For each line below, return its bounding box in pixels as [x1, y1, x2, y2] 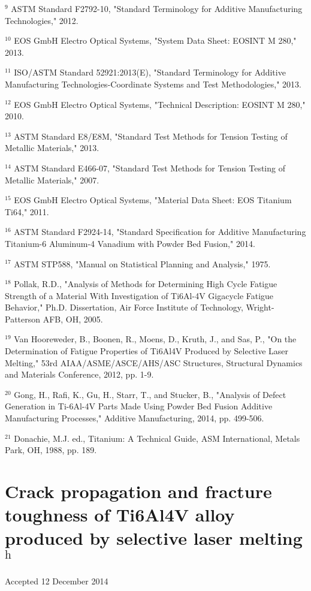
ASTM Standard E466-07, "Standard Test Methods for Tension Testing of [14, 161, 285, 174]
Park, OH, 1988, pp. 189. [5, 444, 97, 456]
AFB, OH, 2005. [43, 312, 103, 325]
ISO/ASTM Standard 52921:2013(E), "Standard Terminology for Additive [14, 66, 286, 79]
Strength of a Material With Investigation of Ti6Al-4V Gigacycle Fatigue [5, 289, 274, 301]
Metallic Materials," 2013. [5, 141, 99, 154]
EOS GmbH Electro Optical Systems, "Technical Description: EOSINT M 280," [14, 98, 306, 110]
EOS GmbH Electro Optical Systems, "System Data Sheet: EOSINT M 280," [14, 34, 297, 47]
